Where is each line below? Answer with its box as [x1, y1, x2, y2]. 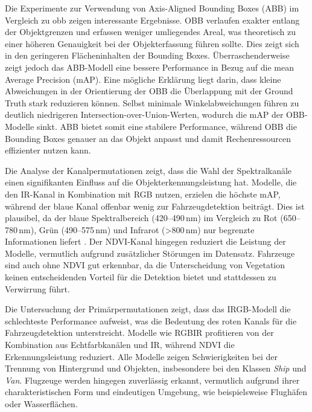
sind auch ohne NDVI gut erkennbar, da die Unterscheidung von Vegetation [5, 259, 285, 271]
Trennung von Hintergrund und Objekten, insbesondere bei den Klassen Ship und [5, 362, 307, 375]
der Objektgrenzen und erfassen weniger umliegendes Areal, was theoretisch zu [5, 25, 296, 38]
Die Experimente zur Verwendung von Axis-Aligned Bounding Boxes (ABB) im [5, 2, 299, 14]
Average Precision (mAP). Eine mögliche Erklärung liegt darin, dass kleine [5, 72, 281, 85]
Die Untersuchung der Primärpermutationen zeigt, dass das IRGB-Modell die [5, 303, 291, 315]
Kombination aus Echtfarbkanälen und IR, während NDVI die [5, 338, 235, 351]
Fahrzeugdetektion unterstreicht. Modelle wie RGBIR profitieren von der [5, 326, 274, 339]
